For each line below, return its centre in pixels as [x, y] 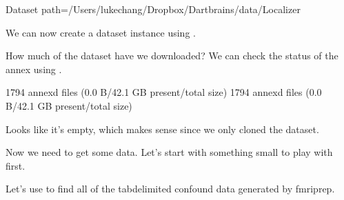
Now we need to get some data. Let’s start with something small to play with [169, 152]
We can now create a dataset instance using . [101, 32]
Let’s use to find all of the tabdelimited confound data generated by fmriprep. [170, 189]
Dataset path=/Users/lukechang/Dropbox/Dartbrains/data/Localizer [153, 9]
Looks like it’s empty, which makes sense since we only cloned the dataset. [162, 129]
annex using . [34, 69]
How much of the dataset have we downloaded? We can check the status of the [172, 56]
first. [16, 165]
